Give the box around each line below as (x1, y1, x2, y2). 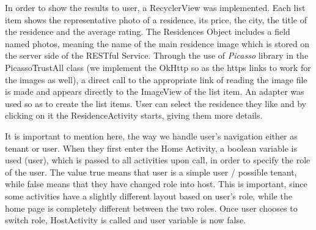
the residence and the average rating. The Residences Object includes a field (5, 25, 290, 38)
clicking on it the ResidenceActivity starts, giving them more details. (5, 109, 263, 122)
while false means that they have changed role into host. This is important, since (5, 177, 307, 190)
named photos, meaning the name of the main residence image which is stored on (5, 37, 310, 50)
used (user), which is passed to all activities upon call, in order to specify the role (5, 154, 310, 166)
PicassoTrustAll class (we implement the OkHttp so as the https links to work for (5, 61, 311, 73)
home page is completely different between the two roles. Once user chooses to (5, 201, 298, 214)
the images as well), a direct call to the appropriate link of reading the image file (5, 73, 307, 86)
